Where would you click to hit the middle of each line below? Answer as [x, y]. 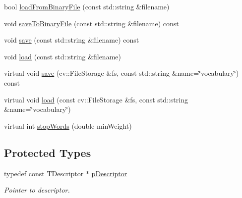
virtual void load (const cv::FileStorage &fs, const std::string [96, 99]
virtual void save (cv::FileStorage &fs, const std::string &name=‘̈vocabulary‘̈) [121, 73]
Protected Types [48, 152]
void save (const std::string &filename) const [72, 40]
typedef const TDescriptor [44, 173]
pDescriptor [109, 173]
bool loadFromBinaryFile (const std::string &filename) [87, 6]
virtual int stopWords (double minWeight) [68, 125]
